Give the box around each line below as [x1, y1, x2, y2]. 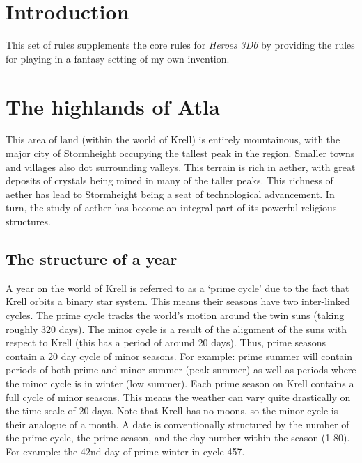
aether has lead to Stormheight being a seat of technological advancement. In [6, 186, 335, 201]
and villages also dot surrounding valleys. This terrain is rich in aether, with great [6, 159, 356, 174]
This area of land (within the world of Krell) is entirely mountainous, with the [6, 132, 340, 147]
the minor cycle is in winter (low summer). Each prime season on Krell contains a [6, 375, 354, 390]
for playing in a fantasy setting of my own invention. [6, 51, 230, 65]
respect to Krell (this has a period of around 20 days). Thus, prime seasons [6, 335, 326, 350]
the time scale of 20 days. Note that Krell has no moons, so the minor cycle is [6, 403, 338, 418]
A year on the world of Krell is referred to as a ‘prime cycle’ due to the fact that [6, 280, 349, 295]
